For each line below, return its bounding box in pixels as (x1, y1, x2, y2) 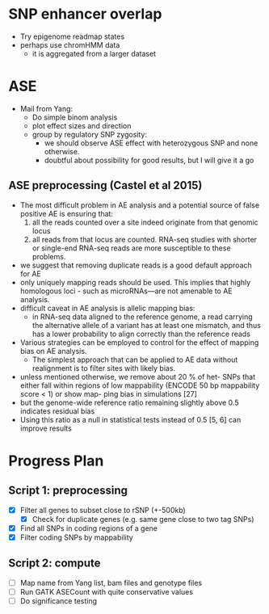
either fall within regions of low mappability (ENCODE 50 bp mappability (19, 381, 260, 390)
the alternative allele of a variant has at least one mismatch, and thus (32, 320, 261, 330)
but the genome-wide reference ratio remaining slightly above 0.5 (19, 397, 239, 407)
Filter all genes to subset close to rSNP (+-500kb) (19, 505, 186, 515)
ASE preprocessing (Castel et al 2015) (8, 179, 203, 192)
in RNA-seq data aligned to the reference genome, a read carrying (32, 312, 253, 322)
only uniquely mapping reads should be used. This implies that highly (19, 277, 251, 287)
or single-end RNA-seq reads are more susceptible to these (32, 243, 232, 253)
